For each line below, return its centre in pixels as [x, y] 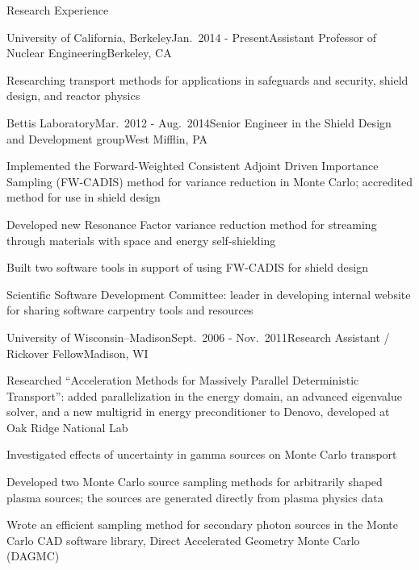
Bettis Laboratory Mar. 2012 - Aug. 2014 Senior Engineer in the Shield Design [199, 122]
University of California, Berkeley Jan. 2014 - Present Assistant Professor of [192, 37]
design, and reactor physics [73, 96]
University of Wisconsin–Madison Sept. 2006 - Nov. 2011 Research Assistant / [198, 337]
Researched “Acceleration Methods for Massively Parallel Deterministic [183, 380]
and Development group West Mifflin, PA [107, 138]
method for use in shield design [84, 197]
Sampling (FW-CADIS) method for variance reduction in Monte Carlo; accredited [210, 181]
